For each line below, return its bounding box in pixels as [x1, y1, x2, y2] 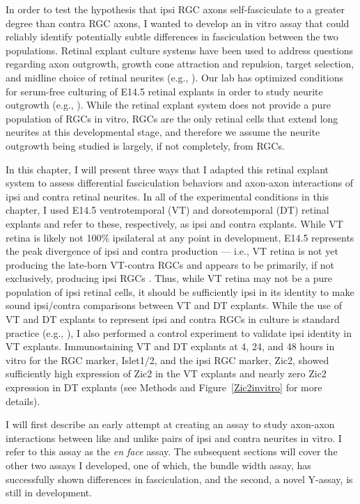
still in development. [6, 485, 93, 500]
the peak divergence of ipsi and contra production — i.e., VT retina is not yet [6, 244, 338, 258]
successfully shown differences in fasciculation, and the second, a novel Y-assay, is [6, 471, 353, 486]
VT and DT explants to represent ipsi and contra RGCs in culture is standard [6, 312, 340, 326]
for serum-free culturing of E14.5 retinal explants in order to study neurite [6, 84, 323, 98]
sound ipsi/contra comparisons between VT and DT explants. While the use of [6, 298, 342, 313]
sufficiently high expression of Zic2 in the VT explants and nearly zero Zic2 [6, 366, 327, 381]
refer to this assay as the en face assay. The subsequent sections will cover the [6, 444, 338, 459]
